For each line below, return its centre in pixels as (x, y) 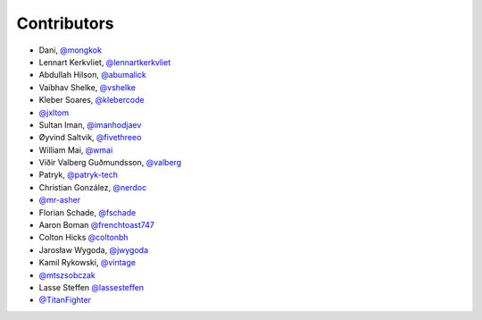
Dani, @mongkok (71, 50)
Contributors (66, 23)
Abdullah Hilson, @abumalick (92, 75)
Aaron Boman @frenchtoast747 (97, 225)
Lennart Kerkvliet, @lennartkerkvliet (105, 62)
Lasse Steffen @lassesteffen (91, 287)
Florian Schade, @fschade (87, 212)
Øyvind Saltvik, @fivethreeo (90, 138)
